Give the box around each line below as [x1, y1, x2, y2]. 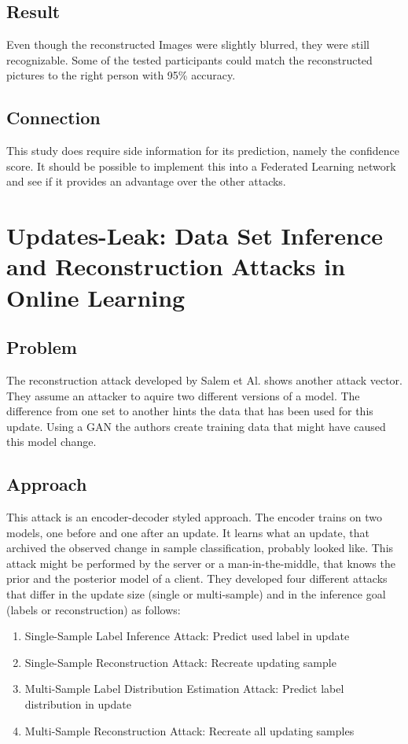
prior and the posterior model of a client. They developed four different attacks [6, 570, 388, 587]
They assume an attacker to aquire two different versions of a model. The [6, 387, 360, 403]
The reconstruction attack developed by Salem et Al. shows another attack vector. [6, 371, 402, 388]
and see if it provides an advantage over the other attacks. [6, 173, 286, 190]
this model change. [6, 433, 97, 450]
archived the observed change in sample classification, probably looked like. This [6, 540, 394, 556]
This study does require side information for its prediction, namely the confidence [6, 142, 399, 159]
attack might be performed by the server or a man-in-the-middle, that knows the [6, 554, 395, 571]
